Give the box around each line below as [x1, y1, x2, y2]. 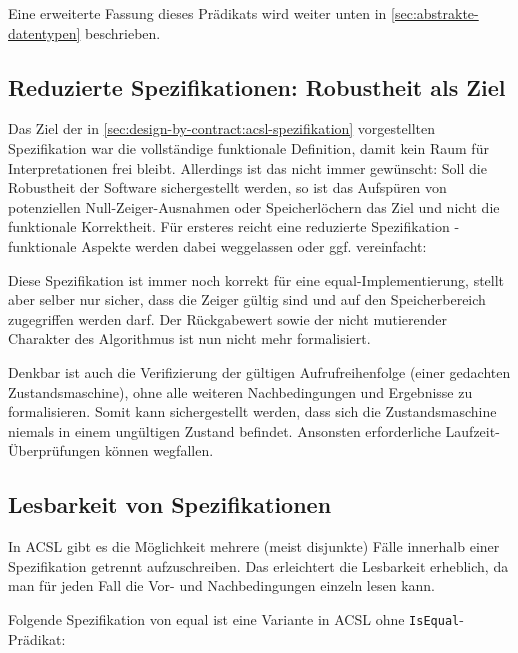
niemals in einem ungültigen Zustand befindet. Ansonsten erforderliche [8, 420, 441, 441]
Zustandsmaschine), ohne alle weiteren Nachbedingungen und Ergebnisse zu [8, 381, 473, 402]
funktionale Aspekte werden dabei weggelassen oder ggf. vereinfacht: [8, 235, 427, 256]
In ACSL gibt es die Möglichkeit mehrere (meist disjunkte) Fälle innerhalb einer [8, 536, 500, 557]
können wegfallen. [104, 440, 214, 461]
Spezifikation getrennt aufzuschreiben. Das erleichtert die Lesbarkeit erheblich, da [8, 555, 509, 576]
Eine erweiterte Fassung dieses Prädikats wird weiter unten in [8, 3, 387, 23]
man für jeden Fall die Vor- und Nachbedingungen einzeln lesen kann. [8, 575, 436, 596]
